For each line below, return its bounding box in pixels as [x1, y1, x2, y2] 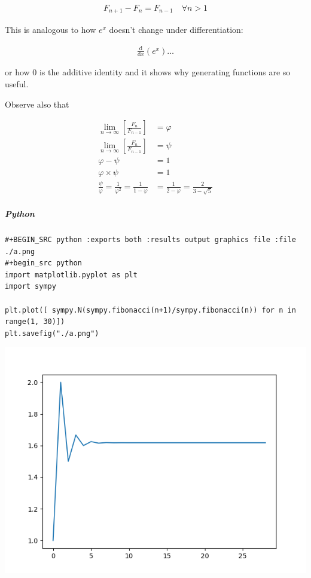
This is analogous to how [5, 23, 96, 36]
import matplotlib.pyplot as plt [5, 270, 138, 279]
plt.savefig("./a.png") [5, 329, 99, 338]
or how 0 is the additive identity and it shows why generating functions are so [5, 66, 291, 78]
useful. [5, 78, 29, 90]
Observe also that [5, 97, 69, 110]
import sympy [5, 282, 56, 291]
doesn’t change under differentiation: [109, 23, 243, 36]
